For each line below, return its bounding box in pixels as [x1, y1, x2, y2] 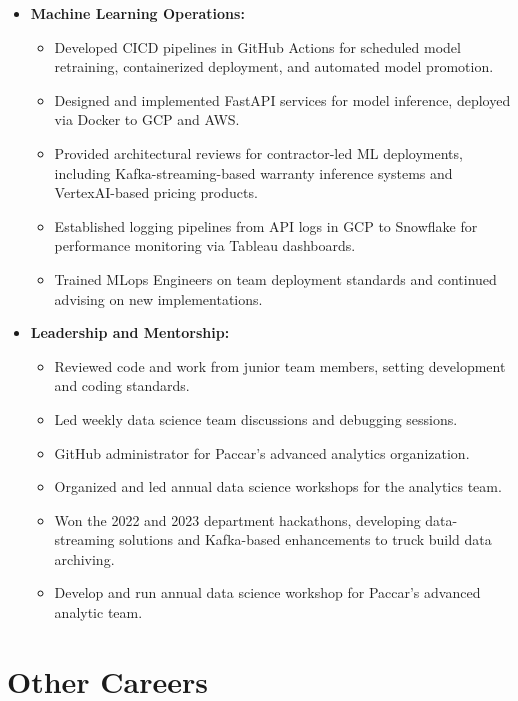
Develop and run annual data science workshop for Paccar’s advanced [54, 582, 481, 603]
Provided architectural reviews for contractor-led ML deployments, [54, 142, 463, 163]
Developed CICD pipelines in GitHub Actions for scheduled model [54, 36, 461, 57]
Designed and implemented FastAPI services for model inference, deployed [54, 89, 511, 110]
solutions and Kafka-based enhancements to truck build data [119, 529, 492, 550]
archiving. [54, 548, 115, 569]
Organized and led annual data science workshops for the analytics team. [54, 476, 502, 497]
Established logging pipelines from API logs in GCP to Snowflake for [54, 215, 478, 236]
